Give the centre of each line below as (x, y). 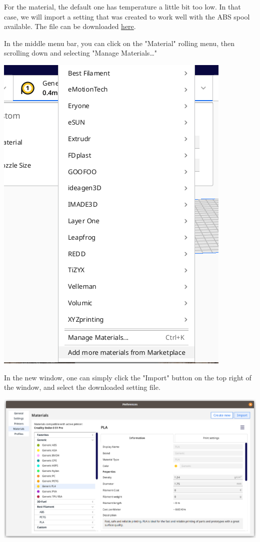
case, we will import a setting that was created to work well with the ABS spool (127, 16)
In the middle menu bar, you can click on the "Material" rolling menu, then (119, 43)
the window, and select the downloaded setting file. (82, 387)
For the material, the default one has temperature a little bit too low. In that (122, 7)
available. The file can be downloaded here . (70, 26)
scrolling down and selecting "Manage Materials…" (80, 53)
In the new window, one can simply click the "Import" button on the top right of (128, 377)
